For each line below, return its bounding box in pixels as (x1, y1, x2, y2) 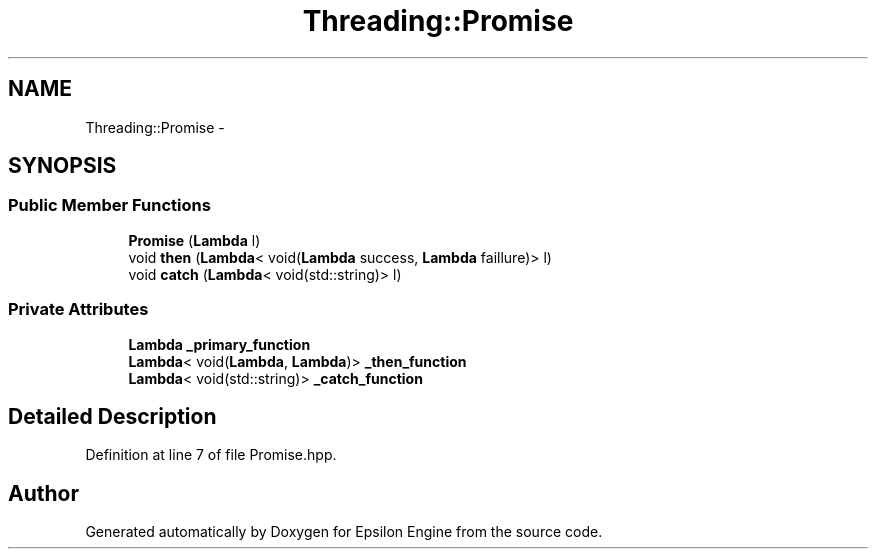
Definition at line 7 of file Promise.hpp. (85, 446, 337, 464)
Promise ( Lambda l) (128, 231, 261, 249)
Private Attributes (8, 299, 149, 320)
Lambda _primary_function (128, 335, 311, 353)
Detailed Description (8, 403, 217, 429)
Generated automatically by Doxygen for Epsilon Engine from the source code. (85, 523, 603, 541)
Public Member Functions (8, 195, 211, 216)
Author (8, 480, 79, 506)
